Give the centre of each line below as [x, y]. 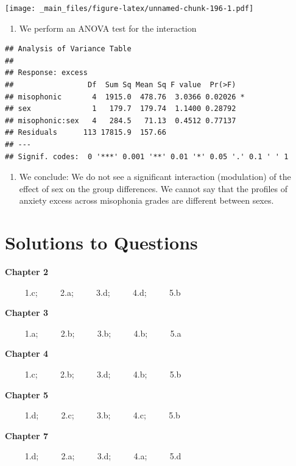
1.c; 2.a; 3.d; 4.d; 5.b [103, 292]
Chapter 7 [27, 435]
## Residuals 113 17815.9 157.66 [86, 133]
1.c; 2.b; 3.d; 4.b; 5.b [103, 374]
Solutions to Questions [101, 242]
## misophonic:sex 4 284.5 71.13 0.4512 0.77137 [121, 120]
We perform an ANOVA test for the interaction [108, 28]
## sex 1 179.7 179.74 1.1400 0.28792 [121, 109]
